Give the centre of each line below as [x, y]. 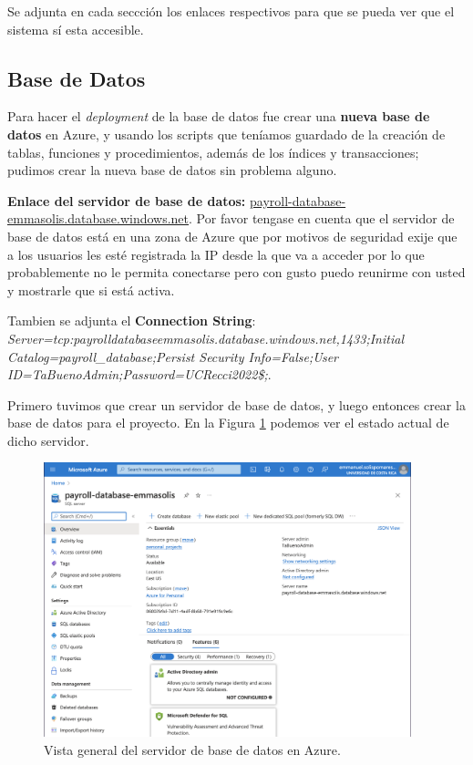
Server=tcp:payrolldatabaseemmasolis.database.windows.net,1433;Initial [206, 338]
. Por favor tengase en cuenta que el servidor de [322, 218]
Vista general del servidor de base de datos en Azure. [192, 749]
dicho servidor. [48, 440]
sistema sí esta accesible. [76, 29]
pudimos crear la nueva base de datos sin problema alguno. [172, 170]
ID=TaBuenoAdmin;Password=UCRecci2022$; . [139, 374]
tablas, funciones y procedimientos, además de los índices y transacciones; [213, 152]
